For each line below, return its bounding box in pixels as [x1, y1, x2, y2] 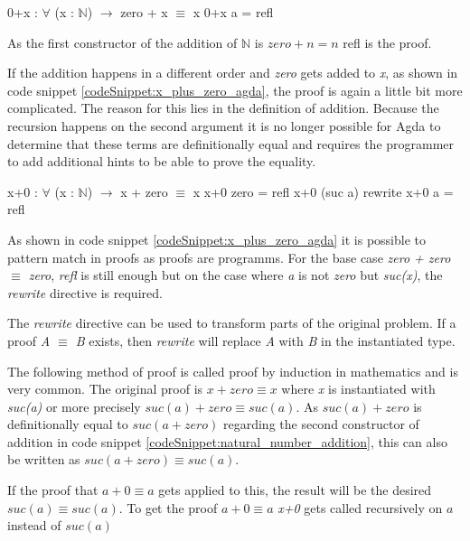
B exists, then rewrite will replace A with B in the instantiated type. [75, 331, 456, 350]
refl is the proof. [343, 33, 432, 51]
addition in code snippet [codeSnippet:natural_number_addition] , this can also [7, 432, 447, 451]
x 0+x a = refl [193, 3, 274, 21]
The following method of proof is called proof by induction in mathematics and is [7, 361, 458, 380]
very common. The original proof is [7, 379, 203, 398]
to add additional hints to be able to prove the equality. [7, 152, 316, 171]
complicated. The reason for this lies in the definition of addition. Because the [7, 98, 439, 117]
